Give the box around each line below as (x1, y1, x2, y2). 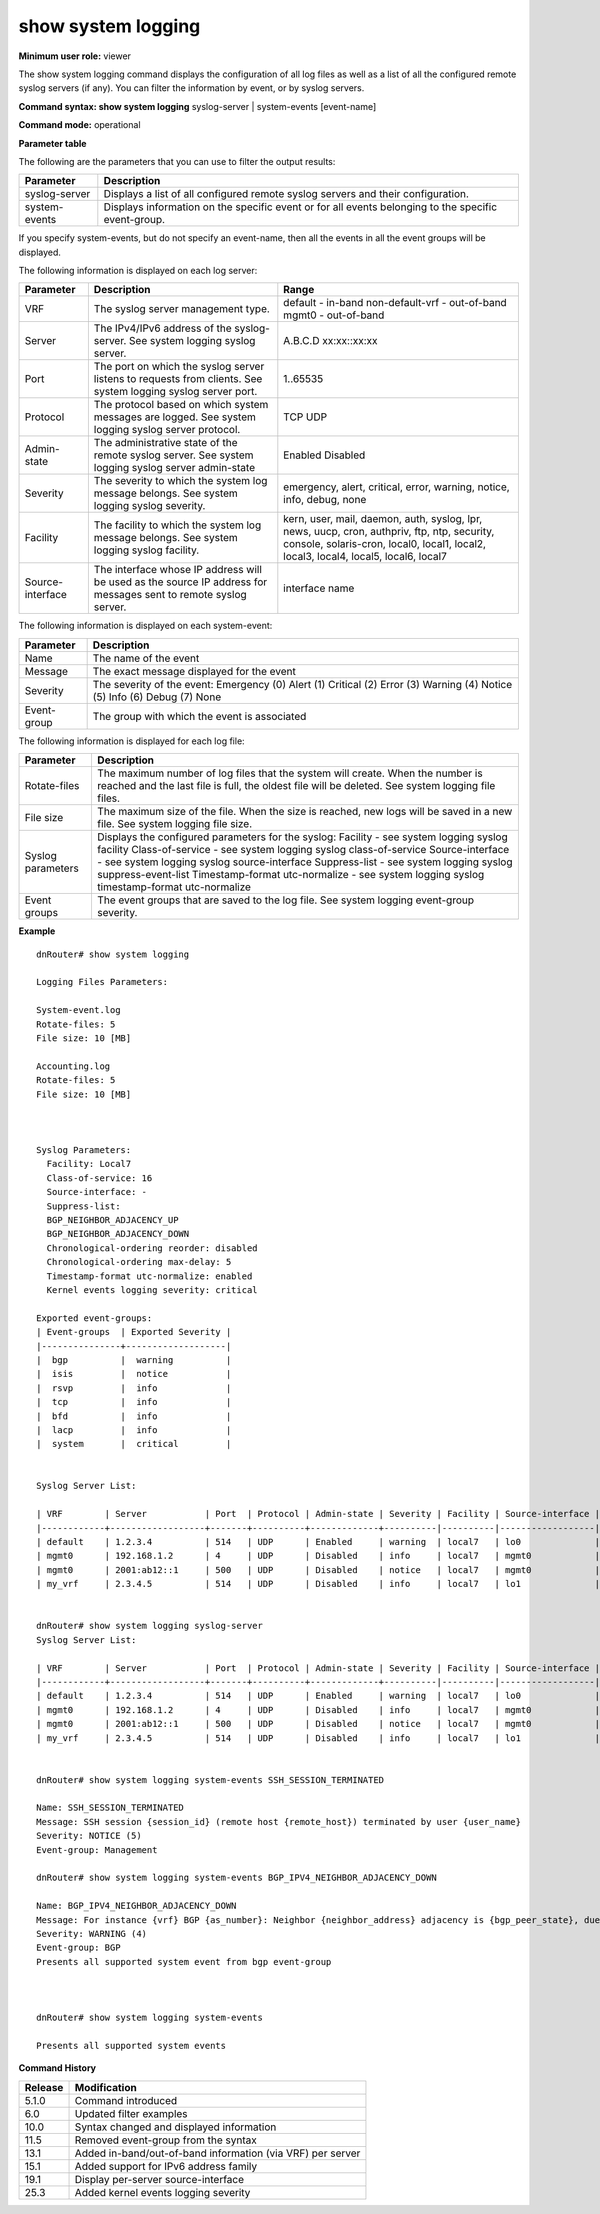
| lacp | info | (36, 1424, 232, 1435)
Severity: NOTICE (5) (36, 1830, 142, 1842)
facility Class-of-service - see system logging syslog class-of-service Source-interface (96, 843, 510, 857)
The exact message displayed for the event (92, 664, 297, 678)
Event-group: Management (36, 1844, 158, 1855)
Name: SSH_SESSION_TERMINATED (36, 1802, 185, 1814)
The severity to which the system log (93, 474, 268, 488)
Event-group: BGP (36, 1942, 121, 1954)
